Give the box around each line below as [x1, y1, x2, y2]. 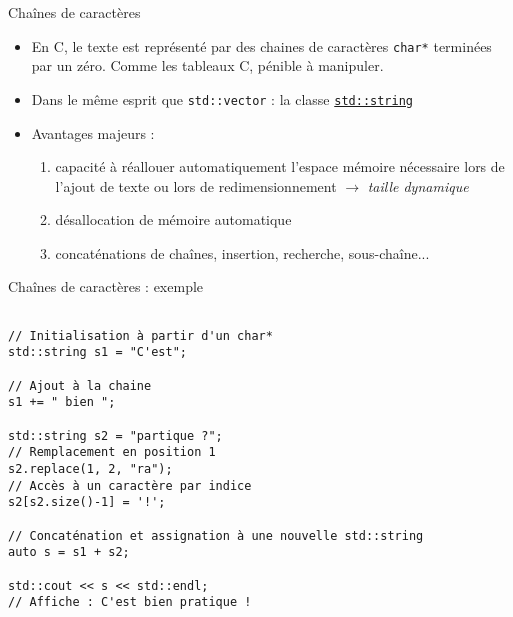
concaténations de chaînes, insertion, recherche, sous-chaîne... [55, 242, 430, 263]
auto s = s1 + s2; [8, 545, 130, 560]
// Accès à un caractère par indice [8, 478, 252, 493]
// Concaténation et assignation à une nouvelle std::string [8, 528, 424, 543]
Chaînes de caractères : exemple [8, 276, 204, 297]
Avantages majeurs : [31, 122, 155, 143]
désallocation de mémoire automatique [55, 209, 292, 230]
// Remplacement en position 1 [8, 445, 216, 460]
